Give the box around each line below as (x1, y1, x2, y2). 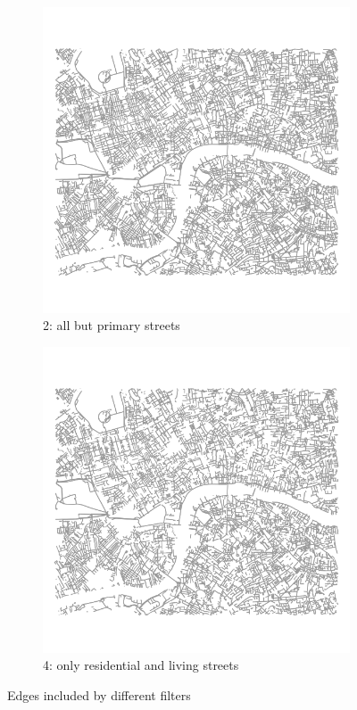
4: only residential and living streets (43, 656, 239, 674)
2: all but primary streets (43, 316, 180, 334)
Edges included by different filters (7, 686, 191, 705)
